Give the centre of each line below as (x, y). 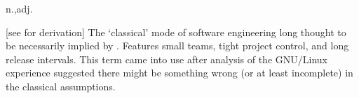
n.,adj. (19, 8)
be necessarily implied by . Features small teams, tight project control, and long (177, 46)
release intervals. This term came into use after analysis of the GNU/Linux (167, 59)
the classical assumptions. (61, 86)
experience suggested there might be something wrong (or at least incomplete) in (179, 73)
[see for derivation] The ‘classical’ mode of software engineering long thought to (176, 32)
